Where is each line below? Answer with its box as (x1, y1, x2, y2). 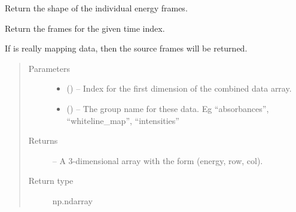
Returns (28, 134, 58, 147)
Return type (28, 174, 74, 187)
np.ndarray (52, 194, 93, 207)
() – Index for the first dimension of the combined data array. (66, 82, 292, 95)
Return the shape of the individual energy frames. (5, 2, 188, 14)
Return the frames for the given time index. (5, 22, 165, 34)
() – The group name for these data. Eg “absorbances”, (66, 102, 269, 114)
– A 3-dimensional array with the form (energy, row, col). (52, 154, 263, 166)
